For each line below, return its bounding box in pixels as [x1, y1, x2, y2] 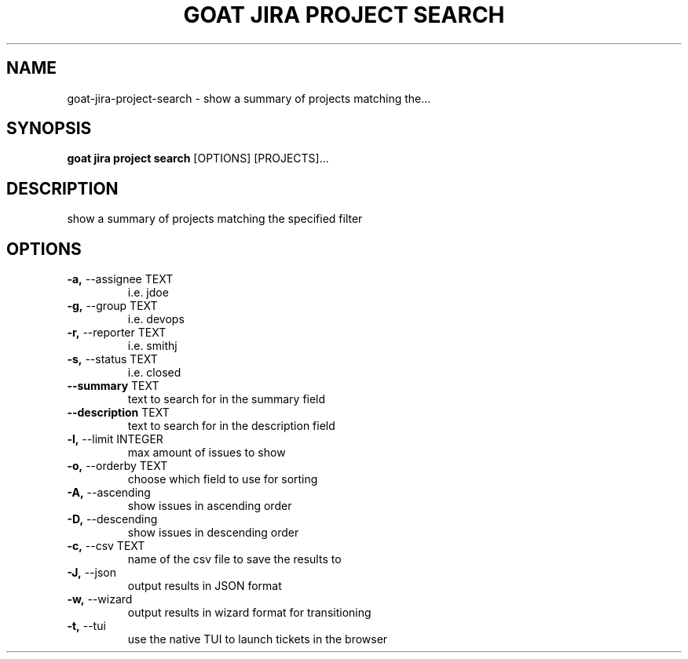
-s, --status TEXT [67, 352, 158, 366]
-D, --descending [67, 512, 158, 526]
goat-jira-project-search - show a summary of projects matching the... [67, 91, 431, 105]
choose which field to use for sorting [127, 472, 318, 486]
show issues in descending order [127, 526, 299, 540]
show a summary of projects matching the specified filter [67, 212, 363, 226]
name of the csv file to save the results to [127, 552, 342, 566]
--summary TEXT [67, 379, 159, 393]
